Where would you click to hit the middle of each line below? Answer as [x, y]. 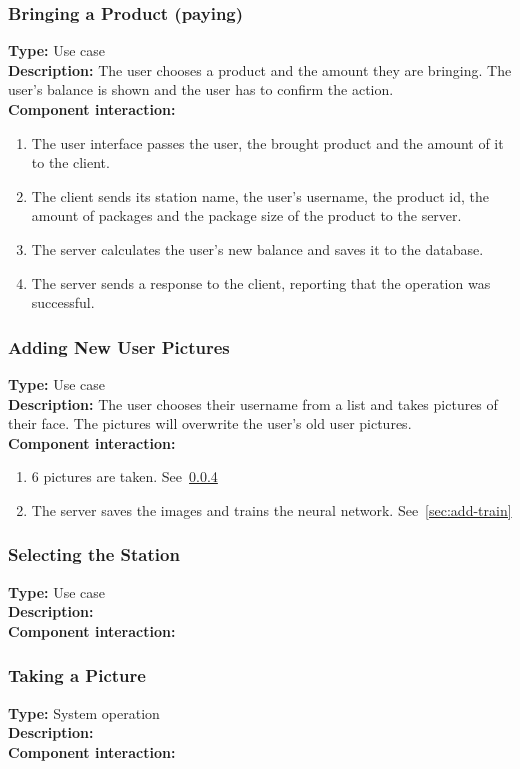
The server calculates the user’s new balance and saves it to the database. [257, 248]
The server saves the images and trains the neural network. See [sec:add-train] [271, 509]
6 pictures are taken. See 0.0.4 [124, 476]
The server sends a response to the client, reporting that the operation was [261, 282]
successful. [63, 302]
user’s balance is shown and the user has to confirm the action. [201, 89]
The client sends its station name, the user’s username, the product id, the [260, 195]
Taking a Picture [77, 675]
